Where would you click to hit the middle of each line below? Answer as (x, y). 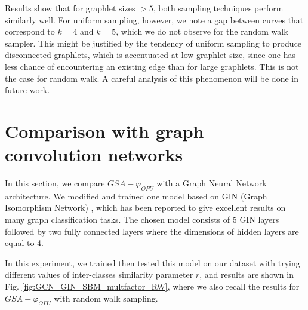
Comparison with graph (104, 131)
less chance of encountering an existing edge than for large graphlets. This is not (152, 66)
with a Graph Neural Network (212, 183)
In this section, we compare (55, 183)
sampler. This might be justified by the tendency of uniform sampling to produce (153, 43)
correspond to (30, 31)
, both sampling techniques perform (218, 8)
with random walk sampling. (106, 298)
